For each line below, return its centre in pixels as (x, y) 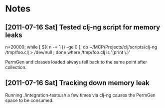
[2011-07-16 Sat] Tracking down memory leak (77, 83)
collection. (16, 67)
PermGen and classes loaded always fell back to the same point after (76, 62)
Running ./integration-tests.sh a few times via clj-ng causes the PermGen (81, 95)
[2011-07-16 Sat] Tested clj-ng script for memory (83, 27)
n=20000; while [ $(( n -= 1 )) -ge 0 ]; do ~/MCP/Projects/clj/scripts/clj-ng (81, 47)
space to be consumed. (29, 100)
